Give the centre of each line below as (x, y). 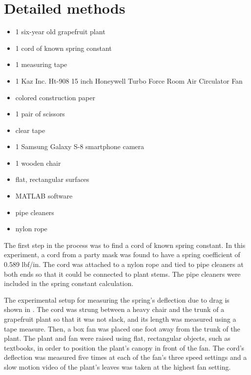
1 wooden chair (38, 163)
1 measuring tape (41, 64)
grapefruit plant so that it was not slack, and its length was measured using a (120, 319)
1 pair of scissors (40, 114)
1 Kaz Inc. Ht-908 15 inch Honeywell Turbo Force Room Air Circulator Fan (129, 80)
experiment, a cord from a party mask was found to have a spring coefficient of (122, 254)
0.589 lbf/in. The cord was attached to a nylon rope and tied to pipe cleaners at (124, 264)
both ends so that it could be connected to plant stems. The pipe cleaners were (122, 274)
